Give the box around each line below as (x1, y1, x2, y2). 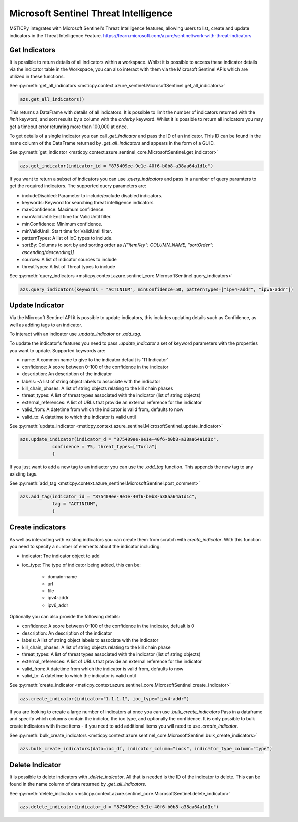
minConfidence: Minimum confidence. (22, 221, 103, 227)
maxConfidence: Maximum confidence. (22, 206, 105, 213)
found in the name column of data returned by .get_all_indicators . (9, 781, 147, 787)
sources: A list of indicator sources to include (22, 257, 117, 263)
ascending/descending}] (22, 249, 74, 255)
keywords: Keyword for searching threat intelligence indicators (22, 200, 154, 206)
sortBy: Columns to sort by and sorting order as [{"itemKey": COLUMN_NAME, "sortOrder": (22, 242, 214, 248)
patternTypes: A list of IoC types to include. (22, 235, 113, 241)
